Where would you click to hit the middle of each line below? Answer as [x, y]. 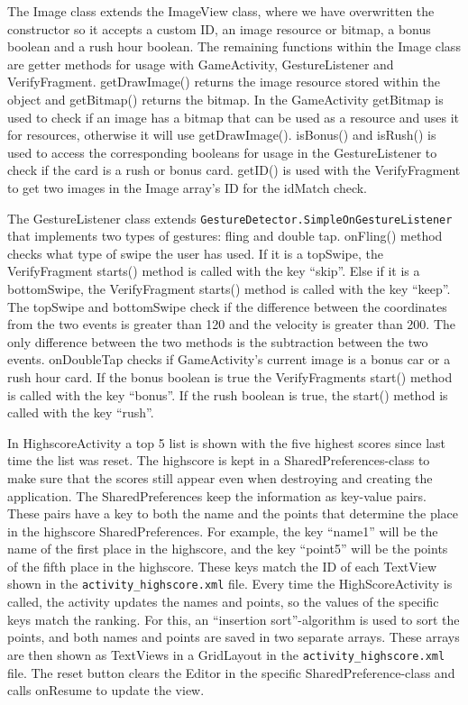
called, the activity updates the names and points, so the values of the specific [223, 602]
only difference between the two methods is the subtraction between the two [218, 341]
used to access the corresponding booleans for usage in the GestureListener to [222, 152]
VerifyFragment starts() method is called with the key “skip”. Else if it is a [214, 271]
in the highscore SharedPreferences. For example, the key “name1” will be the [223, 531]
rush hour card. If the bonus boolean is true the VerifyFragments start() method [230, 376]
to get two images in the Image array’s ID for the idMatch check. [188, 187]
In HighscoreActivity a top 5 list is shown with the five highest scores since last [227, 442]
